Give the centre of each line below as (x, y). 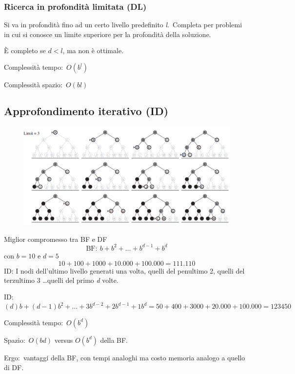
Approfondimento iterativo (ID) (86, 110)
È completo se (25, 50)
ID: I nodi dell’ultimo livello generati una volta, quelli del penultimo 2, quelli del (124, 270)
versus (64, 340)
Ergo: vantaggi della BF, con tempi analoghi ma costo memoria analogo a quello (125, 357)
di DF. (14, 367)
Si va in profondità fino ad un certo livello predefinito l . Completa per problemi (123, 25)
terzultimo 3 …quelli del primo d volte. (61, 280)
